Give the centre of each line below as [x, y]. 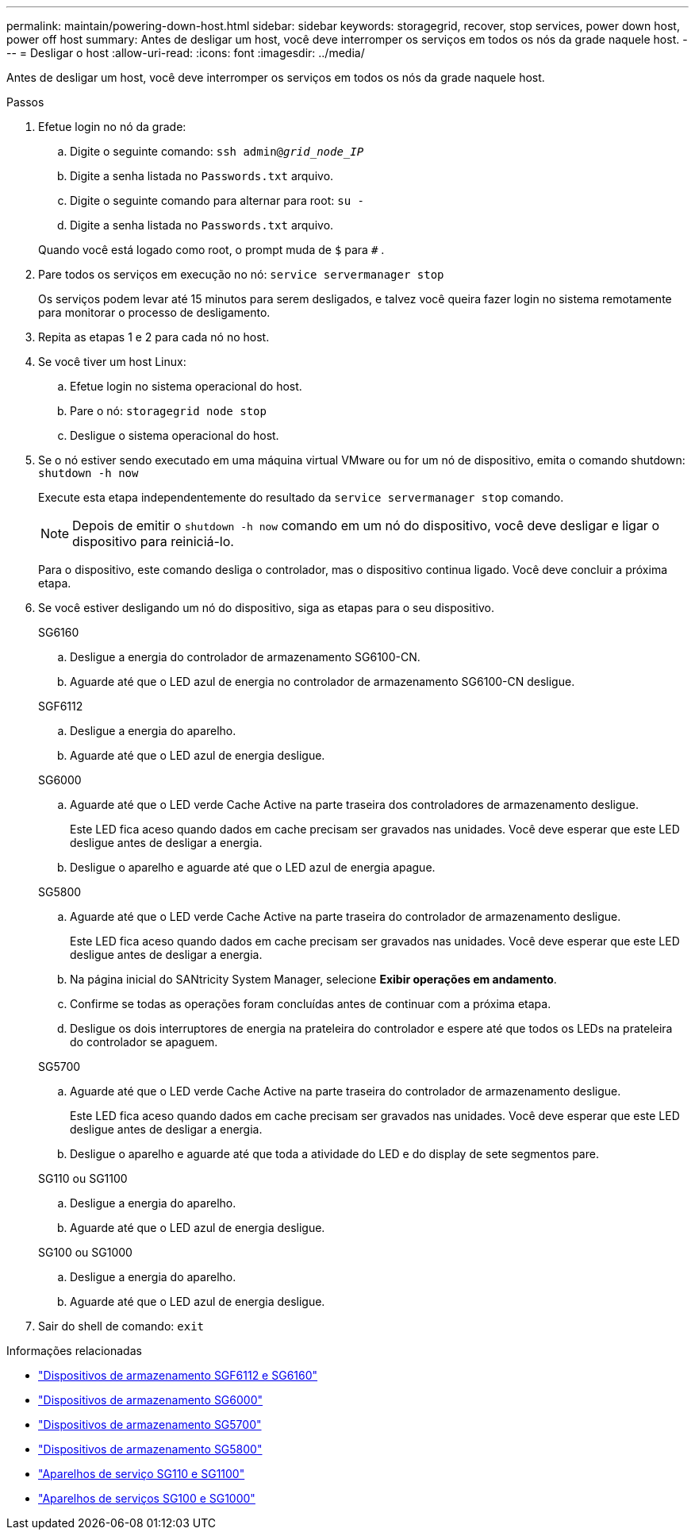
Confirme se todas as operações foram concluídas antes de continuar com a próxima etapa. [311, 1004]
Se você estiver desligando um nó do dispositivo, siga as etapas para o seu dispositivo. [266, 608]
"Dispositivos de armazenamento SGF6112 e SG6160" [178, 1375]
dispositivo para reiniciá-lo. [153, 541]
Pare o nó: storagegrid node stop [168, 411]
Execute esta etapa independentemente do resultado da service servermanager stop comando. [301, 497]
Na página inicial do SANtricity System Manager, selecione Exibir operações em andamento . [313, 979]
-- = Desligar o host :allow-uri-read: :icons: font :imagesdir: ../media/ [186, 53]
